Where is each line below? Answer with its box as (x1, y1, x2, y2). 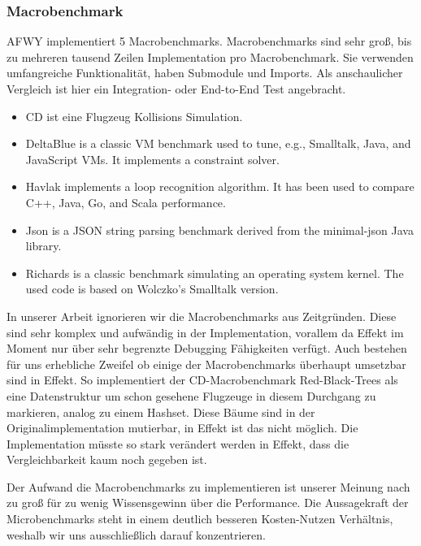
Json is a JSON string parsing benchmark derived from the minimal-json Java (25, 221, 414, 238)
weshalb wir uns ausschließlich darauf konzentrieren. (7, 526, 266, 543)
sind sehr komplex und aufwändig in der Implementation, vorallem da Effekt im (7, 323, 404, 340)
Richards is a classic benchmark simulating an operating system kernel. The (25, 264, 404, 281)
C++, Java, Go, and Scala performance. (25, 193, 226, 210)
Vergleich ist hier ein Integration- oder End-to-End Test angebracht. (7, 80, 346, 97)
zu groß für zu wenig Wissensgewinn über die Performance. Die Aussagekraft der (7, 494, 409, 511)
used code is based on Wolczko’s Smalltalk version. (25, 280, 279, 297)
